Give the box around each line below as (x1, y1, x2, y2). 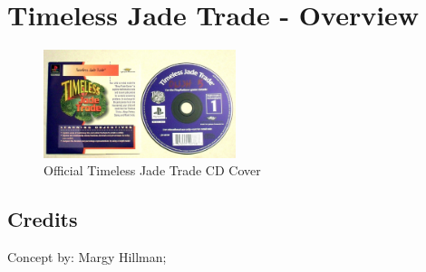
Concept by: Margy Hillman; (7, 247, 167, 266)
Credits (7, 205, 78, 233)
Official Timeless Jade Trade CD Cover (44, 161, 261, 180)
